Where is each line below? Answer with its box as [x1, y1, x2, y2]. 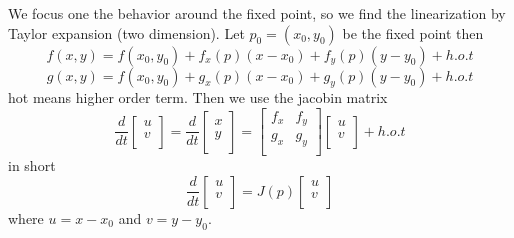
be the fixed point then [342, 22, 484, 43]
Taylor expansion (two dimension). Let [8, 22, 245, 43]
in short [8, 155, 56, 176]
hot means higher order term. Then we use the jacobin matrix [8, 87, 388, 108]
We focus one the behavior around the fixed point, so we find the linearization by [8, 3, 506, 23]
